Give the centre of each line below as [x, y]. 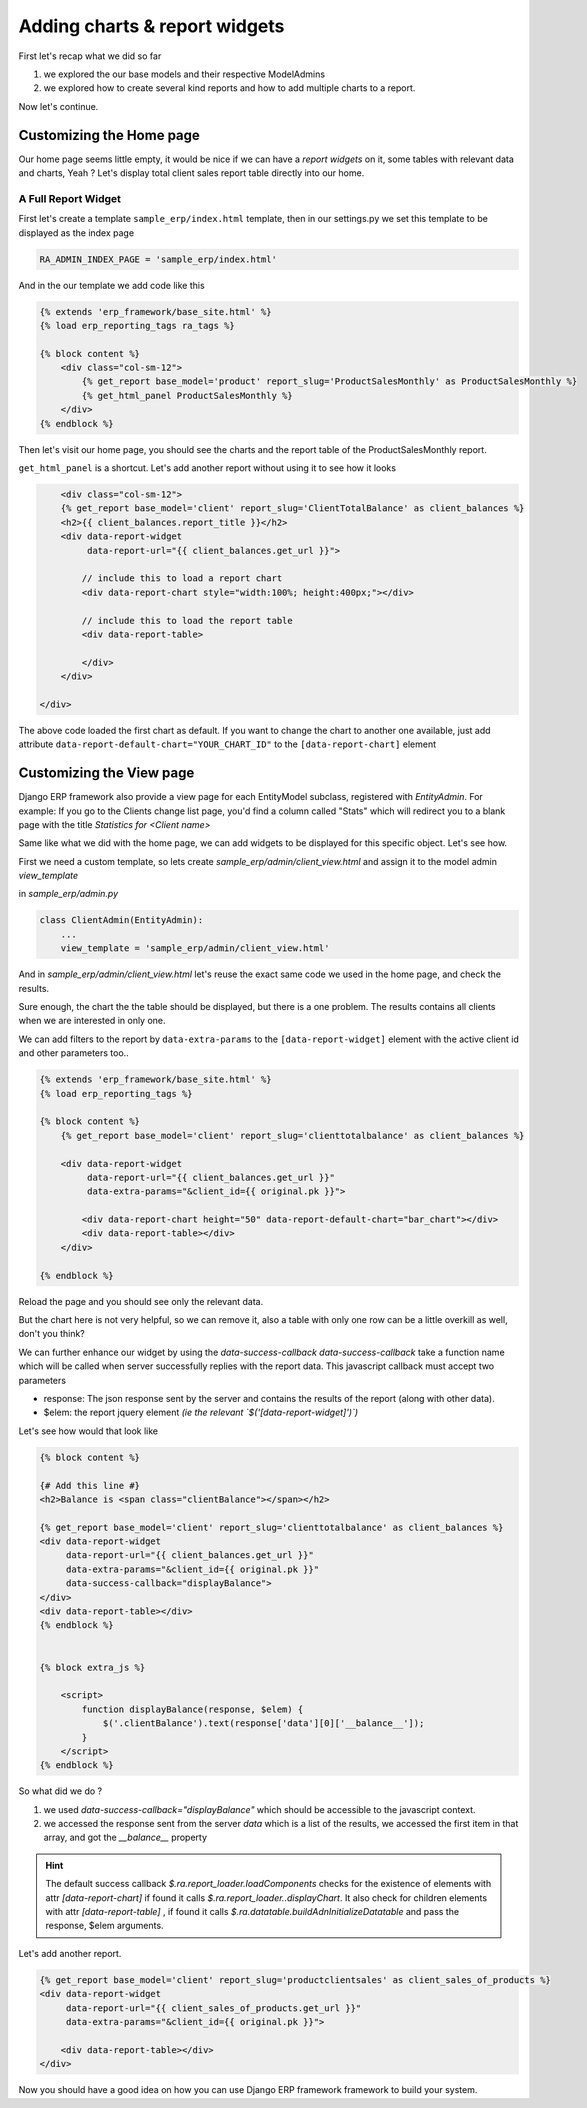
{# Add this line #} [89, 1485]
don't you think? [51, 1334]
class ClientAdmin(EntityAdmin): [121, 920]
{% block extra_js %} [92, 1667]
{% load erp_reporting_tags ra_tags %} [137, 325]
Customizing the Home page [109, 135]
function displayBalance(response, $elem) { [192, 1709]
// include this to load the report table [187, 620]
